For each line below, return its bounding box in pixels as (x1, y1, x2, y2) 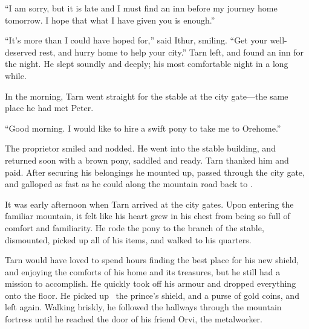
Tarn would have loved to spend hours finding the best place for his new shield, (5, 254, 299, 266)
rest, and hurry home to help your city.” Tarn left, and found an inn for (39, 45, 304, 58)
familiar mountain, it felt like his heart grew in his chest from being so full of (5, 209, 290, 222)
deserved (5, 45, 37, 58)
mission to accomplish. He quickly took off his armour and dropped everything (5, 277, 296, 290)
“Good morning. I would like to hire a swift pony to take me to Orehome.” (5, 121, 281, 134)
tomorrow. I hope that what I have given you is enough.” (5, 13, 215, 26)
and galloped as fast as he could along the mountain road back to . (5, 177, 253, 190)
